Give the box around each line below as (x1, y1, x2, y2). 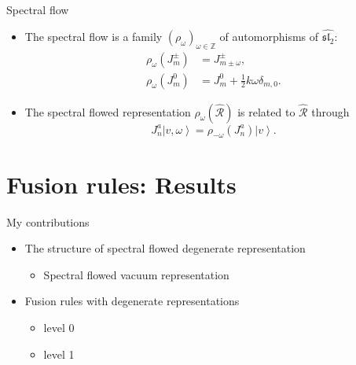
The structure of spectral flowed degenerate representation (24, 240, 306, 256)
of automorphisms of (219, 28, 319, 44)
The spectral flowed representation (24, 103, 191, 120)
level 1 (43, 345, 75, 362)
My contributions (6, 213, 90, 230)
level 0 (43, 319, 75, 335)
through (311, 103, 350, 120)
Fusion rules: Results (6, 168, 237, 200)
